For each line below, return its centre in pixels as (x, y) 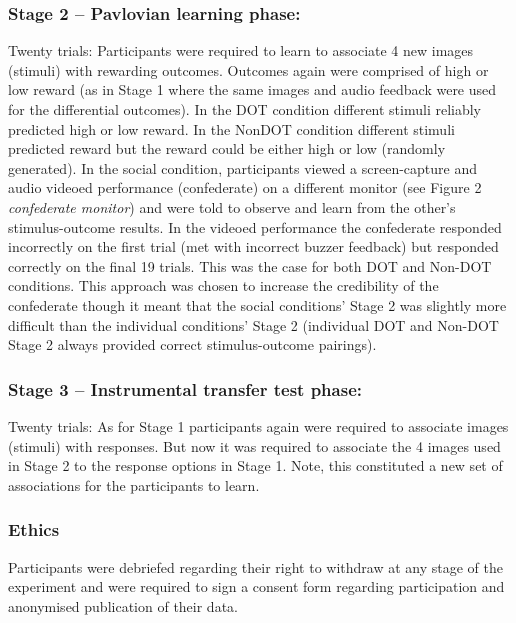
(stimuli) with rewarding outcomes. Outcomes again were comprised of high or (248, 69)
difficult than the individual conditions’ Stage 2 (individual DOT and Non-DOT (253, 324)
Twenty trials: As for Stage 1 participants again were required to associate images (258, 425)
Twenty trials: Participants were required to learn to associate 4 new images (241, 50)
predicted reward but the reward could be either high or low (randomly (227, 148)
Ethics (34, 529)
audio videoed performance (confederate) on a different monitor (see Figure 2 (245, 187)
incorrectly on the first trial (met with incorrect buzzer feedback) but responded (253, 246)
